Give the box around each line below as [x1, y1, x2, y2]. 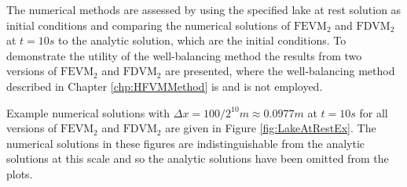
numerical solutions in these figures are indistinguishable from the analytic [6, 135, 365, 151]
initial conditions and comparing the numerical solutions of [6, 16, 291, 33]
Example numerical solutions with [6, 104, 170, 120]
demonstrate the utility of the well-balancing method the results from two [6, 47, 362, 63]
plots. [6, 165, 33, 182]
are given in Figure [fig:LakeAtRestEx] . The [165, 120, 376, 136]
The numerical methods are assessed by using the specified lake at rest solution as [6, 2, 401, 17]
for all [359, 104, 388, 120]
